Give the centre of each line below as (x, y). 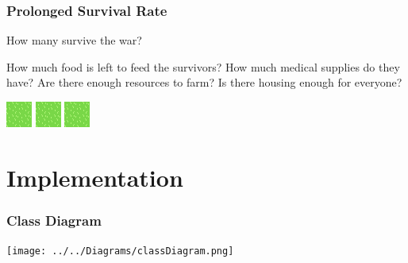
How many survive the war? (74, 40)
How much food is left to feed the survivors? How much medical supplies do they (203, 66)
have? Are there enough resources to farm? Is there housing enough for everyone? (204, 82)
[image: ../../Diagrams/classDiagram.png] (120, 251)
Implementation (95, 177)
